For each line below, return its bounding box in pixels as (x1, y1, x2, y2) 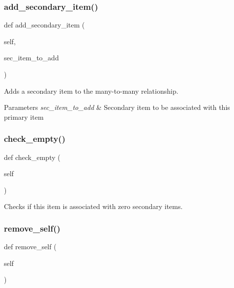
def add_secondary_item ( (4, 20, 85, 30)
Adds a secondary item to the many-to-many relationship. (4, 85, 178, 96)
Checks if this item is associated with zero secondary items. (4, 201, 183, 211)
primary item (4, 111, 44, 122)
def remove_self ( (4, 241, 57, 252)
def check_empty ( (4, 152, 60, 162)
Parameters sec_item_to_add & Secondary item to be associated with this (4, 102, 230, 112)
